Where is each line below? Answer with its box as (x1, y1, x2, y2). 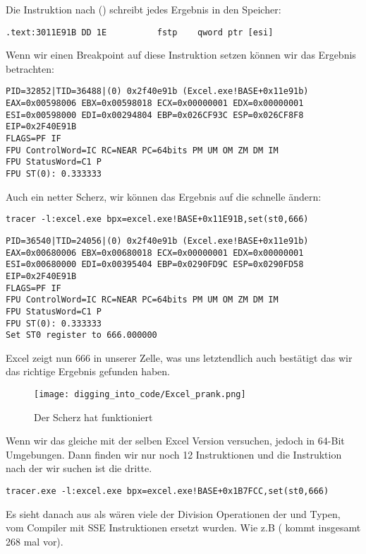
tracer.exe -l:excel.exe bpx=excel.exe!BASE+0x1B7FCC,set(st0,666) (6, 486, 329, 497)
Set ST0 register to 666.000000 (6, 330, 157, 341)
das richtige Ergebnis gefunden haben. (6, 364, 171, 379)
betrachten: (6, 61, 54, 76)
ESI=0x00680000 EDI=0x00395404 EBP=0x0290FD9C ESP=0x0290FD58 (6, 259, 304, 270)
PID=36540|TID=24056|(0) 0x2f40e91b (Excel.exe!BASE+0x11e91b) (6, 235, 309, 246)
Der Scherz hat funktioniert (34, 409, 153, 424)
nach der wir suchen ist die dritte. (6, 461, 152, 476)
